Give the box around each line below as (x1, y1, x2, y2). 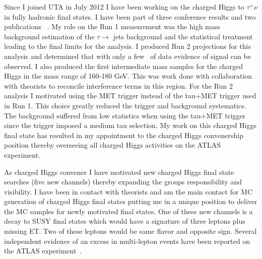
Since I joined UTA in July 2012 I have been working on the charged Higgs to (4, 2, 244, 12)
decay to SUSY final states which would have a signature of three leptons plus (4, 216, 245, 226)
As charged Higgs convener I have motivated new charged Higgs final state (4, 166, 234, 177)
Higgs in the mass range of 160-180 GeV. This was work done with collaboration (4, 71, 252, 81)
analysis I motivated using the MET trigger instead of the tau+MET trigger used (4, 90, 256, 101)
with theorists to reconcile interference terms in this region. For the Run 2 (4, 80, 233, 91)
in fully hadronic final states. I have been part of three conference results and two (4, 11, 256, 22)
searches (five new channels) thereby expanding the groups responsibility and (4, 176, 242, 187)
